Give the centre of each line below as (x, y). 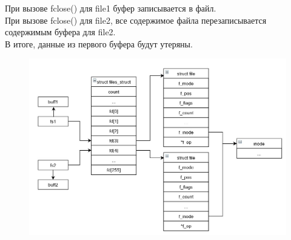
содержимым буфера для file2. (60, 32)
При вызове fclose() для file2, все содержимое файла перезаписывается (136, 20)
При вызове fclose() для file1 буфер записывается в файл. (111, 8)
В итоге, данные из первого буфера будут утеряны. (99, 43)
